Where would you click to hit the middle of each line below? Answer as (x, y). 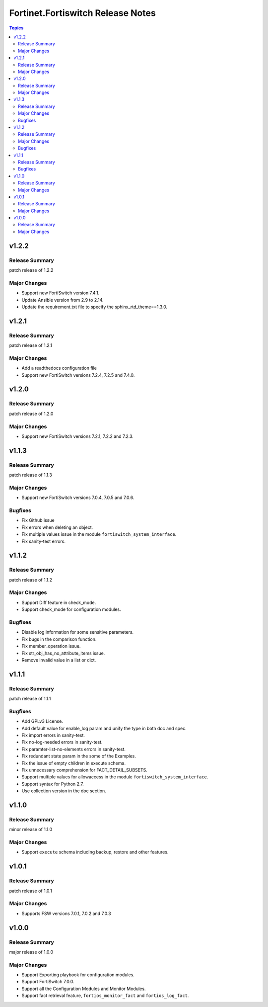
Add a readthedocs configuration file (59, 368)
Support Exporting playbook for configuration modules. (78, 975)
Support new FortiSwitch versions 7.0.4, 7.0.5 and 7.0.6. (78, 498)
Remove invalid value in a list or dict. (59, 660)
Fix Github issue (38, 520)
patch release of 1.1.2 (31, 580)
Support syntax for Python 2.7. (53, 784)
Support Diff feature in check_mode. (59, 602)
